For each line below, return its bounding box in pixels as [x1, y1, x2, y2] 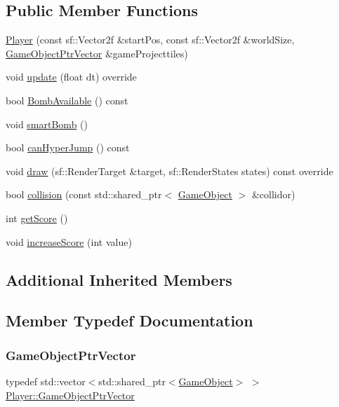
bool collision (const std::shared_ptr [6, 187, 162, 202]
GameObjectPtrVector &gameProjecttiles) [6, 46, 188, 60]
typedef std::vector [6, 373, 86, 388]
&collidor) [251, 187, 295, 202]
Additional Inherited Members [6, 268, 232, 290]
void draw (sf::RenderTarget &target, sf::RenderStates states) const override [6, 163, 333, 178]
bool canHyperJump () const [6, 140, 130, 155]
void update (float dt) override [6, 69, 137, 84]
